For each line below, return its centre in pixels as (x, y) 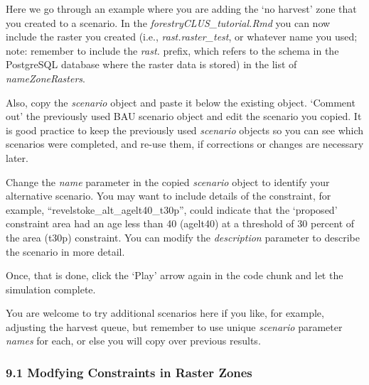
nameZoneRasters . (46, 78)
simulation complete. (51, 289)
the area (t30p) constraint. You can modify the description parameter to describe (183, 237)
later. (17, 157)
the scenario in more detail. (65, 251)
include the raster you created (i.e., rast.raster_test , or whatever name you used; (182, 37)
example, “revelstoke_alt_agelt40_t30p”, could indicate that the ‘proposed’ (172, 209)
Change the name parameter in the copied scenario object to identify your (168, 181)
